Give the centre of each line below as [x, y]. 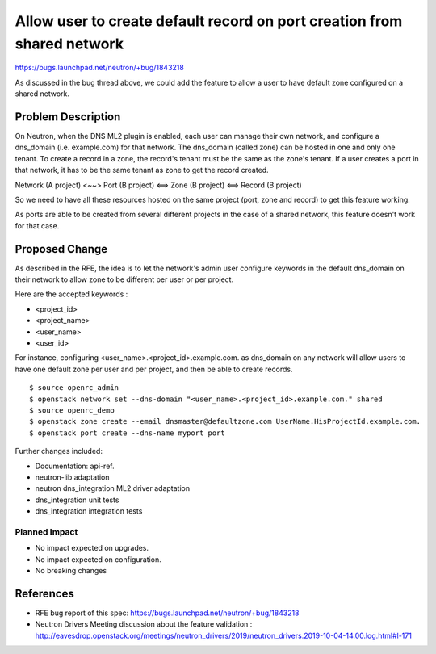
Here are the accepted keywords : [71, 294]
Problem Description [68, 117]
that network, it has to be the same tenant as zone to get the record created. [142, 170]
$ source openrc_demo [72, 410]
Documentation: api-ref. [75, 466]
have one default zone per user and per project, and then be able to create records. [154, 369]
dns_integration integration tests [89, 511]
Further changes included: [59, 451]
